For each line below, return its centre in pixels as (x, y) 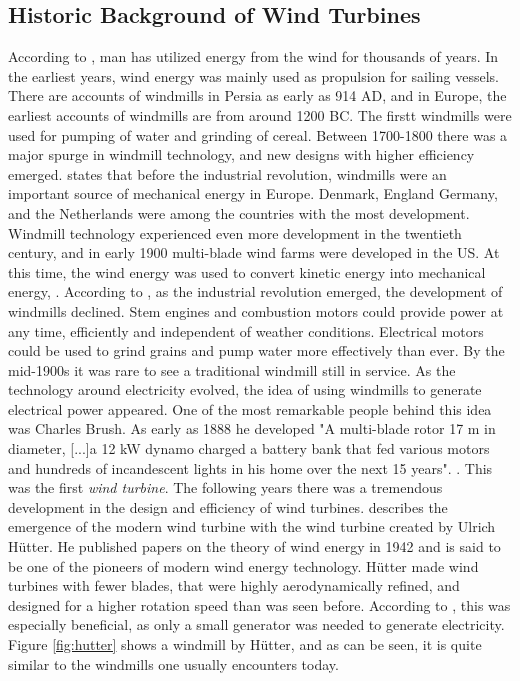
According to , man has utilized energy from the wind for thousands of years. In (253, 56)
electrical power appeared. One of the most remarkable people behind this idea (250, 408)
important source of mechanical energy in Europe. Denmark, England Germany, (253, 193)
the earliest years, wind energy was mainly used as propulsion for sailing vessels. (253, 75)
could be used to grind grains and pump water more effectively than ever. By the (256, 350)
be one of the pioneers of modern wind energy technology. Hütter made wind (243, 565)
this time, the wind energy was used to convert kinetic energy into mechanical (247, 271)
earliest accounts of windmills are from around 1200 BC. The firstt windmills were (260, 114)
